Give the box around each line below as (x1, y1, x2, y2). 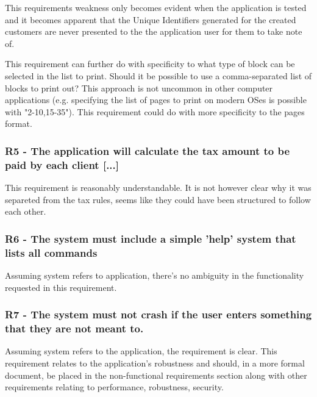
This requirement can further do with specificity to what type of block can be (5, 57, 295, 70)
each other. (5, 205, 46, 218)
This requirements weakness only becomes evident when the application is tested (5, 1, 307, 13)
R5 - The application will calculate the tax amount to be (5, 143, 290, 158)
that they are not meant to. (5, 321, 144, 336)
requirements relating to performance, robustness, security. (5, 381, 224, 393)
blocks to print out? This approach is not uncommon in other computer (5, 81, 273, 94)
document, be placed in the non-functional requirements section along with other (5, 368, 307, 381)
